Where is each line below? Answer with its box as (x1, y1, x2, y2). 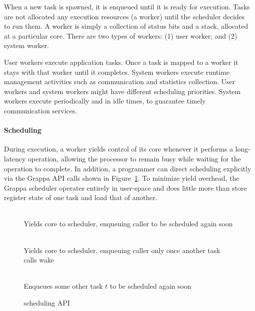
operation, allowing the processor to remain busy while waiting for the (28, 153, 241, 163)
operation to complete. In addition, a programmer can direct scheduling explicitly (4, 163, 252, 173)
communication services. (4, 105, 77, 115)
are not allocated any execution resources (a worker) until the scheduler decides (4, 11, 245, 21)
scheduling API (24, 298, 70, 308)
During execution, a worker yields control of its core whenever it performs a (4, 144, 233, 154)
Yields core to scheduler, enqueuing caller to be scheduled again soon (24, 218, 233, 229)
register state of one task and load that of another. (4, 192, 158, 203)
